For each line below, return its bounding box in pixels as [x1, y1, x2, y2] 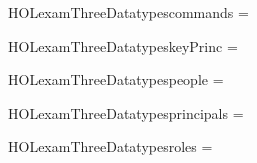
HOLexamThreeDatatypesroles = [8, 136, 213, 157]
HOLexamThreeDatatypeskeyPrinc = [8, 35, 238, 56]
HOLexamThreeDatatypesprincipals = [8, 102, 244, 123]
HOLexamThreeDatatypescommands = [8, 2, 249, 22]
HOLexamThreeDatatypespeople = [8, 69, 224, 90]
